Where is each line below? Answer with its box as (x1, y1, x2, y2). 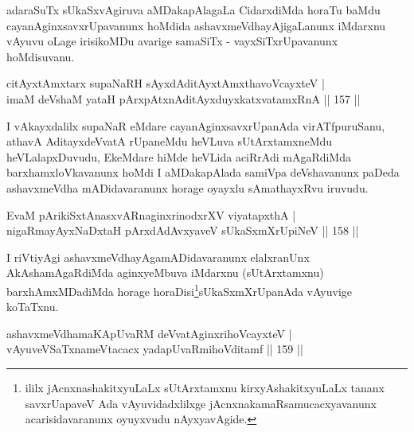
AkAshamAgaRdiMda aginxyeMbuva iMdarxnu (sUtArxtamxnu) (6, 264, 324, 281)
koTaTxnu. (6, 298, 59, 315)
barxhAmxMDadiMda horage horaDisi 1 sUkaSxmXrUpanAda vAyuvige (6, 280, 353, 299)
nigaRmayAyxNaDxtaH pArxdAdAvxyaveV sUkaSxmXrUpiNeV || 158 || (6, 222, 359, 239)
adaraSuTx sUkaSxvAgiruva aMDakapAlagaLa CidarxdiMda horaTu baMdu (6, 2, 381, 18)
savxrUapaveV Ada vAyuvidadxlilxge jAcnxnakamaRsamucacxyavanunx (25, 395, 377, 411)
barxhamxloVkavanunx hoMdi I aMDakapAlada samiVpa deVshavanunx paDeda (6, 164, 400, 181)
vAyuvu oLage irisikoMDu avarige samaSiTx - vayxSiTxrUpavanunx (6, 33, 338, 49)
